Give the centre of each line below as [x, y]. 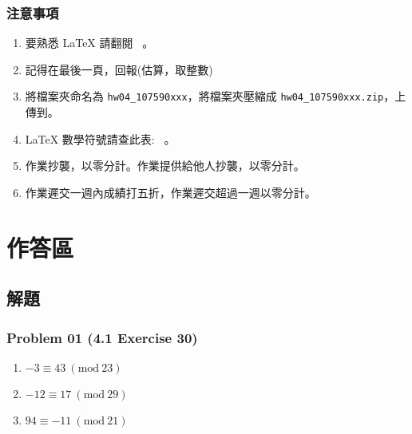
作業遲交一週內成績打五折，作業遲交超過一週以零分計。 [170, 192]
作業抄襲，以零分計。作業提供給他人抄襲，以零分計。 [165, 166]
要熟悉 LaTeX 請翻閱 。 [89, 43]
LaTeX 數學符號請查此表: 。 [100, 138]
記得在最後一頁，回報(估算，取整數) [119, 69]
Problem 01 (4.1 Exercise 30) [102, 337]
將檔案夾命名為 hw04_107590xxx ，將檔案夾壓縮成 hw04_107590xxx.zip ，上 [216, 96]
